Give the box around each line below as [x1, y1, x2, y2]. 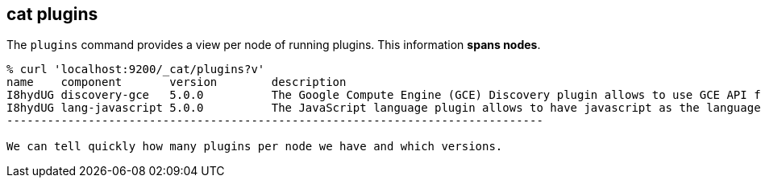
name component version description [6, 76, 347, 89]
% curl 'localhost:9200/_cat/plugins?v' [6, 63, 265, 76]
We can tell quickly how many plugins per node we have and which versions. [6, 140, 503, 153]
